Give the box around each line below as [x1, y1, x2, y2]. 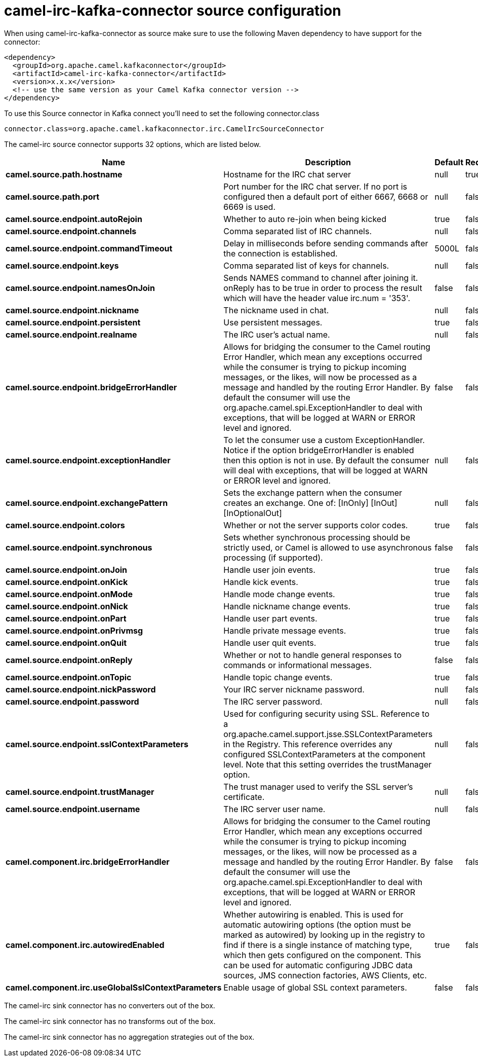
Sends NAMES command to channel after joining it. [223, 272, 418, 283]
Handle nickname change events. [223, 601, 350, 611]
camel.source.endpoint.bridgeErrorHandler [6, 382, 177, 392]
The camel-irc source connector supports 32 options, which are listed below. [4, 139, 261, 149]
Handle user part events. [223, 613, 317, 624]
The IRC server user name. [223, 803, 326, 814]
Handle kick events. [223, 576, 298, 587]
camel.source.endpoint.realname [6, 329, 137, 340]
